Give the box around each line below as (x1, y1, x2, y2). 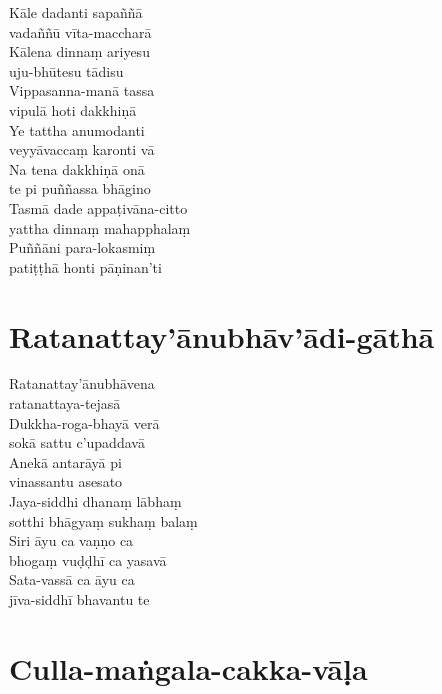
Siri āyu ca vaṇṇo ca (9, 530, 134, 551)
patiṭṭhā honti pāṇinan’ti (9, 256, 162, 277)
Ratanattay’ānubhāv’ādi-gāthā (9, 315, 435, 356)
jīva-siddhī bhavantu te (9, 588, 150, 609)
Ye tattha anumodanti (9, 119, 145, 140)
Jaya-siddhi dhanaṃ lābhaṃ (9, 491, 182, 511)
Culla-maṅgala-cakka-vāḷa (9, 647, 368, 688)
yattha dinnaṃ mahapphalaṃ (9, 217, 191, 238)
